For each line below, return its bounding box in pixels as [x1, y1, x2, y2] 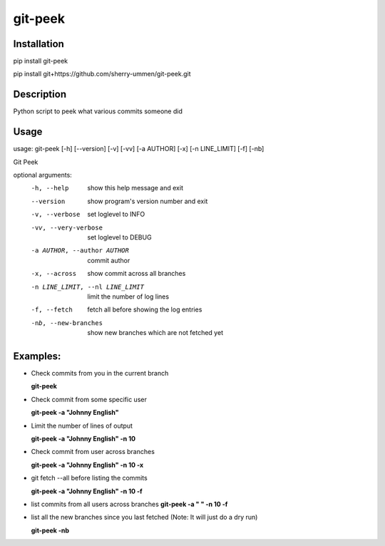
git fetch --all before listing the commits [31, 474, 148, 483]
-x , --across [31, 269, 77, 278]
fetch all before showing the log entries [87, 305, 202, 314]
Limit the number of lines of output [31, 421, 133, 430]
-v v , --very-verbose [31, 223, 103, 232]
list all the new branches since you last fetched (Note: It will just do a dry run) [31, 513, 258, 522]
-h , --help [31, 184, 69, 192]
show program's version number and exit [87, 197, 208, 205]
